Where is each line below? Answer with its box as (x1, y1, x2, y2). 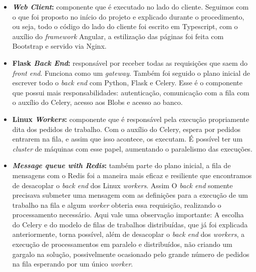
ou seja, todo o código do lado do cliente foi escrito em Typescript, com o (12, 21, 238, 32)
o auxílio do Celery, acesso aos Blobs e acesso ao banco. (12, 97, 183, 107)
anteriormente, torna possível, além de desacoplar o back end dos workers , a (12, 229, 244, 239)
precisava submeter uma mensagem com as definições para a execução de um (12, 190, 248, 200)
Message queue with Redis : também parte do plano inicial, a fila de (12, 160, 231, 171)
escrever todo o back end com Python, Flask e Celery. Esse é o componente (12, 77, 242, 88)
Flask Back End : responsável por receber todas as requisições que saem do (12, 57, 248, 68)
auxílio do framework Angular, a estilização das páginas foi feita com (12, 31, 224, 41)
